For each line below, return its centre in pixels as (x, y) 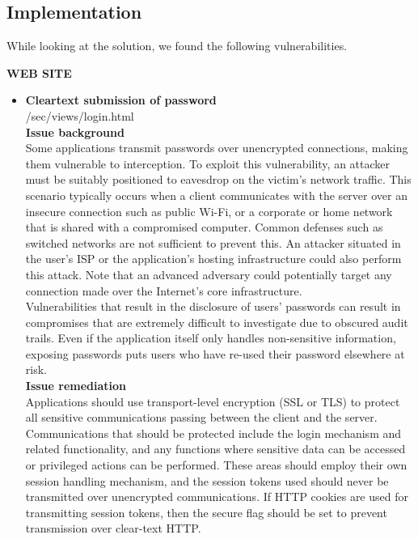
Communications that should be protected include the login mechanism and (213, 433)
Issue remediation (76, 386)
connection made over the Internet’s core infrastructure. (164, 290)
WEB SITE (39, 72)
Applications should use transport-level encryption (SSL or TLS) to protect (213, 401)
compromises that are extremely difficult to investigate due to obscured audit (217, 322)
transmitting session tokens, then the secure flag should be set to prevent (206, 512)
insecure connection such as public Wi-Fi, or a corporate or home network (209, 211)
